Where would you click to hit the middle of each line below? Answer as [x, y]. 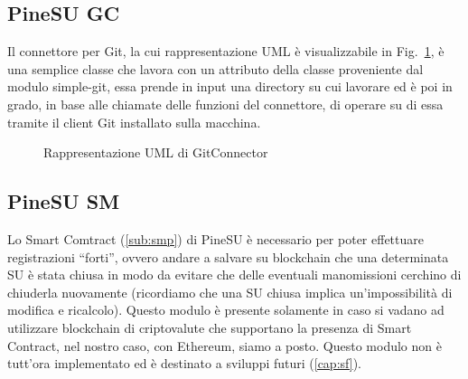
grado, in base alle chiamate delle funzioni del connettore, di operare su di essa [225, 104]
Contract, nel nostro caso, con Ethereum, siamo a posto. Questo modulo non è [225, 345]
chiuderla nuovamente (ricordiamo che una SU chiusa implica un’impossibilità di [230, 292]
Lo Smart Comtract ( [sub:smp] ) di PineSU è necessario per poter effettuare [215, 238]
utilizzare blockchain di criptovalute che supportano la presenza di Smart [210, 327]
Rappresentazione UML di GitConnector [156, 152]
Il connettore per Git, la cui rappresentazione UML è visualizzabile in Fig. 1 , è [226, 51]
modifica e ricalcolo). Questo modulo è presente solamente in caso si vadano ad [226, 310]
